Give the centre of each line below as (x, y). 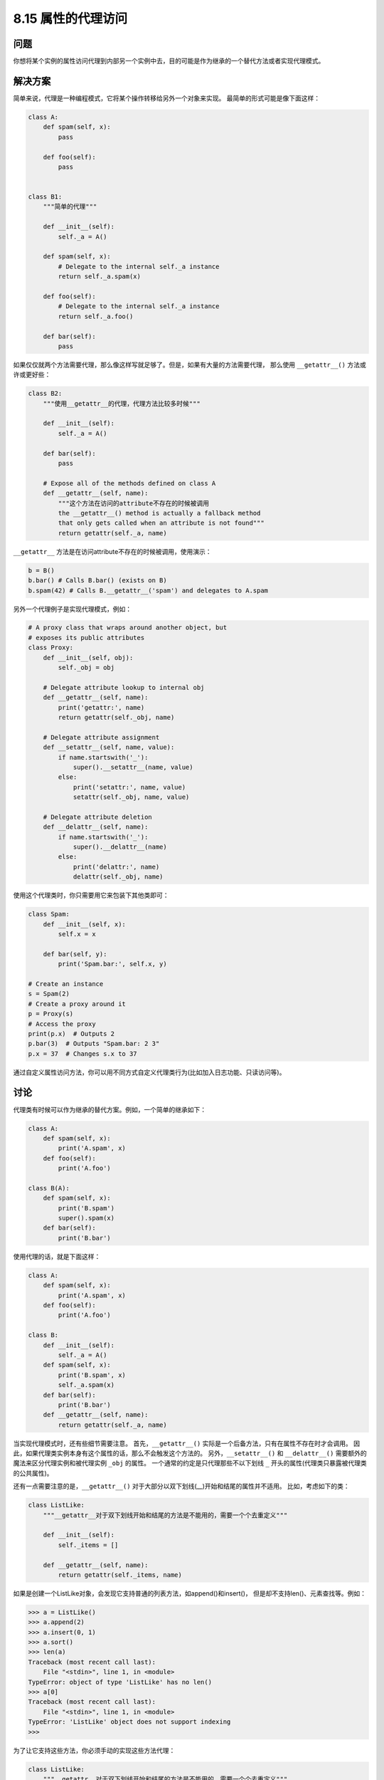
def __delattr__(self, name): (96, 827)
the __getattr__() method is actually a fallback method (159, 513)
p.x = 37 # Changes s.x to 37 (83, 1053)
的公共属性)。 (33, 1473)
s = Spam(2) (49, 994)
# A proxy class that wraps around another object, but (128, 628)
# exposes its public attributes (86, 638)
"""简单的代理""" (70, 207)
